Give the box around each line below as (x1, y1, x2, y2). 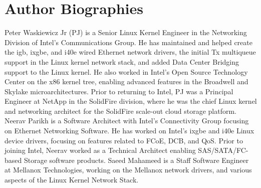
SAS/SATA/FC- (198, 145, 248, 155)
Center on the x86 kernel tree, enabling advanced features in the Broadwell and (5, 76, 248, 87)
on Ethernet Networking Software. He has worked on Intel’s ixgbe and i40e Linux (5, 125, 254, 136)
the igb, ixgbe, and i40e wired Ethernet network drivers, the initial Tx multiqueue (5, 47, 256, 57)
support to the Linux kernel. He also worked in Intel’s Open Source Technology (5, 66, 248, 77)
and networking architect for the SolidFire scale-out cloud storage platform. (5, 105, 236, 116)
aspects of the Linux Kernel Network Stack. (5, 174, 139, 185)
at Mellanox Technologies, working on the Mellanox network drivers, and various (5, 164, 252, 175)
